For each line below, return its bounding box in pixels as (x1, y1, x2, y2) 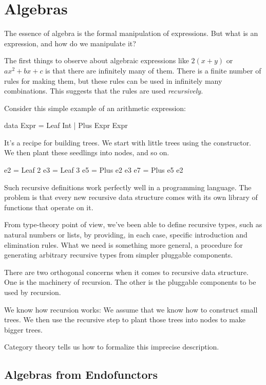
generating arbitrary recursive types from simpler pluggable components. (4, 249, 233, 260)
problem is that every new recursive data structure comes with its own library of (4, 192, 258, 203)
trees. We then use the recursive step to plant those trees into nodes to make (4, 314, 246, 325)
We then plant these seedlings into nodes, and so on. (4, 147, 169, 158)
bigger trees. (4, 324, 43, 335)
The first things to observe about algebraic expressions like (4, 55, 189, 66)
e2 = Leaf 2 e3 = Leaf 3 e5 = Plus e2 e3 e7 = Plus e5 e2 (4, 164, 183, 175)
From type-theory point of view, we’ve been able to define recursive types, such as (4, 219, 262, 230)
